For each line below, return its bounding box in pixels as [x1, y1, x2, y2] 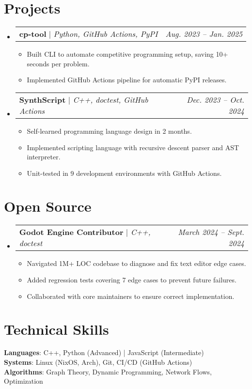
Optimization [4, 376, 43, 386]
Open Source [4, 196, 92, 216]
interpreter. [27, 152, 61, 162]
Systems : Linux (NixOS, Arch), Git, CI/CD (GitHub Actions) [4, 357, 192, 367]
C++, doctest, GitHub [73, 93, 148, 105]
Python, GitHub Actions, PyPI [53, 28, 158, 40]
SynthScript [19, 93, 66, 105]
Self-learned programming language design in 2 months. [27, 125, 192, 136]
